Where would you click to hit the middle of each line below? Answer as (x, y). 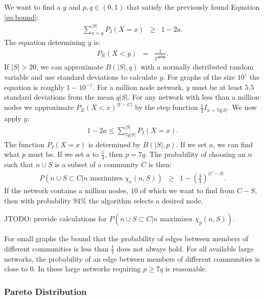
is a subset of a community (97, 164)
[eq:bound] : (21, 17)
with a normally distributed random (197, 67)
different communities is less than (56, 248)
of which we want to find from (187, 190)
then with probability (38, 200)
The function (24, 144)
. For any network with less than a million (194, 97)
